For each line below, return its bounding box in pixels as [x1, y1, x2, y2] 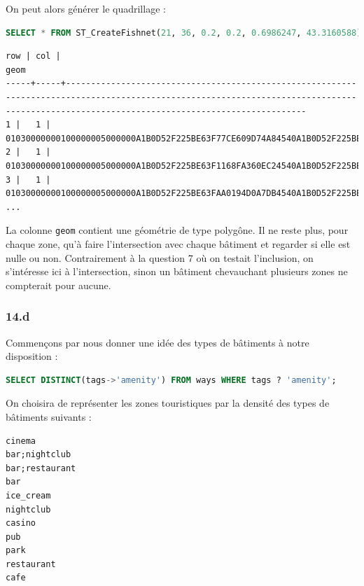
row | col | [6, 51, 61, 62]
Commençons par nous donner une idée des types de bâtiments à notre [6, 335, 309, 349]
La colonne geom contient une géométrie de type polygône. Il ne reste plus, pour [6, 223, 349, 237]
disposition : [6, 349, 58, 363]
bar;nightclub [6, 449, 71, 460]
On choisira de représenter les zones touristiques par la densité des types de [6, 396, 330, 410]
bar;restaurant [6, 463, 76, 473]
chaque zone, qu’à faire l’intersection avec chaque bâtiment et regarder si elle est [6, 236, 351, 251]
